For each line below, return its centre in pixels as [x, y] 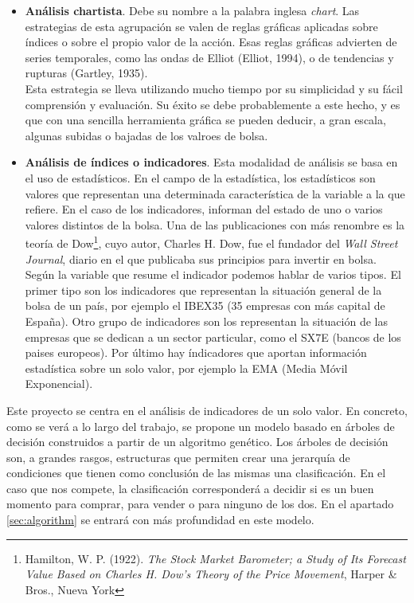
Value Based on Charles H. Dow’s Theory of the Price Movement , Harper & [211, 574]
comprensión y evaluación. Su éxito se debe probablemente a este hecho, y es [213, 104]
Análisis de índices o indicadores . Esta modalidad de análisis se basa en [211, 162]
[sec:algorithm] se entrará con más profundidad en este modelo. [160, 520]
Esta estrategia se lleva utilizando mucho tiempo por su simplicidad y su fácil [214, 88]
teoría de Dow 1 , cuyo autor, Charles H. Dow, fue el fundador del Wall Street [211, 242]
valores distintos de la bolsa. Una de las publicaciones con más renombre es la [215, 224]
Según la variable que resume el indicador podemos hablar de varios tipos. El [213, 274]
